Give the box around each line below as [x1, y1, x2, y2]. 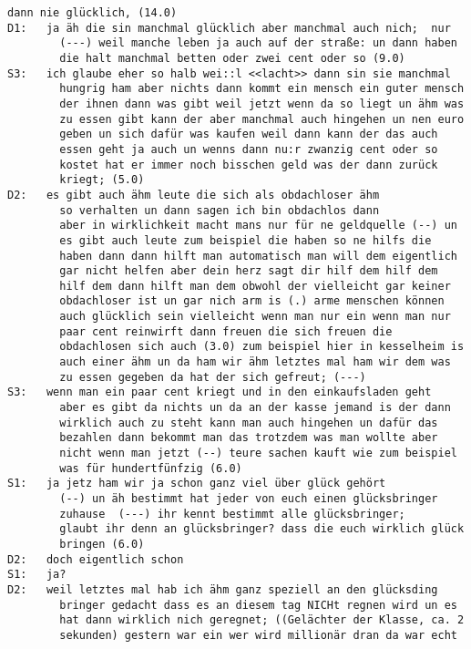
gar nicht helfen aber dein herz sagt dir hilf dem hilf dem [59, 264, 438, 278]
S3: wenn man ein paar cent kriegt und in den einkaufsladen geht [7, 386, 432, 399]
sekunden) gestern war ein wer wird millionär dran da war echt [59, 628, 457, 642]
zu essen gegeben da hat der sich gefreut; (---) [59, 370, 366, 384]
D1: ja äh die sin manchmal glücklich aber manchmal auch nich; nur [7, 21, 451, 35]
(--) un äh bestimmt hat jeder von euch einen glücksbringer [59, 492, 438, 505]
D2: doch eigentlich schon [7, 552, 184, 566]
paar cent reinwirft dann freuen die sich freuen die [59, 324, 393, 338]
